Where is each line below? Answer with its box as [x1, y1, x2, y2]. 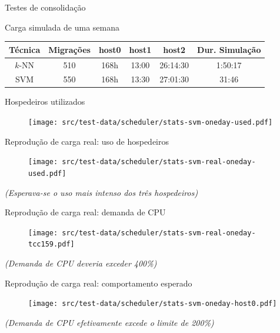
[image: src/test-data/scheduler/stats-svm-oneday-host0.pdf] [28, 299, 277, 308]
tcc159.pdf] [28, 240, 75, 249]
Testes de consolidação [5, 1, 86, 13]
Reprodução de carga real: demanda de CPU [5, 206, 166, 218]
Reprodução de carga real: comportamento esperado [5, 277, 192, 289]
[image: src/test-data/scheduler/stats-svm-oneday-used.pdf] [28, 118, 273, 127]
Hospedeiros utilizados [5, 95, 85, 108]
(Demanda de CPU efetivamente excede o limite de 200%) [5, 316, 214, 328]
